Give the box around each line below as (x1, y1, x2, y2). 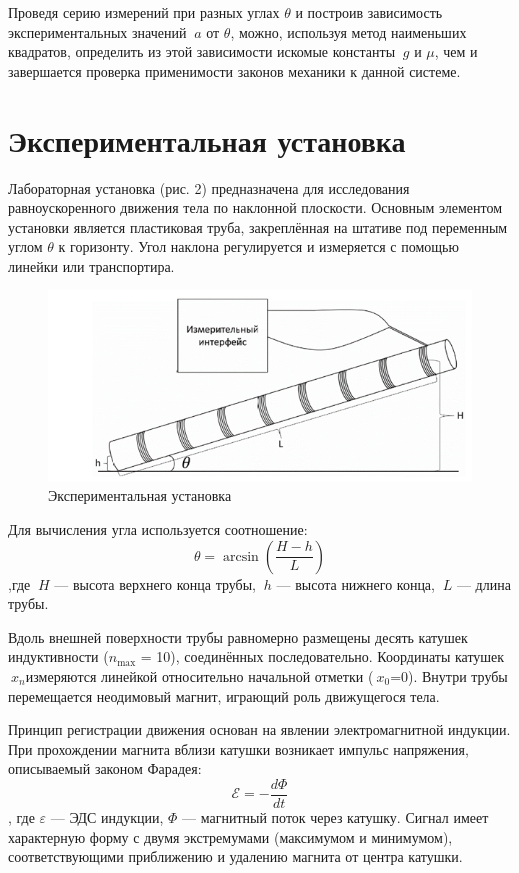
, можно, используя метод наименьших (230, 21, 467, 42)
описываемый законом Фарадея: (8, 758, 202, 779)
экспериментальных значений (8, 21, 187, 42)
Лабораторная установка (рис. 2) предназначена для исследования (8, 177, 410, 198)
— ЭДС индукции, (50, 807, 164, 828)
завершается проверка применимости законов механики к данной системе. (8, 60, 461, 81)
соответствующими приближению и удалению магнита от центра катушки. (8, 846, 463, 867)
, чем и (434, 41, 478, 62)
